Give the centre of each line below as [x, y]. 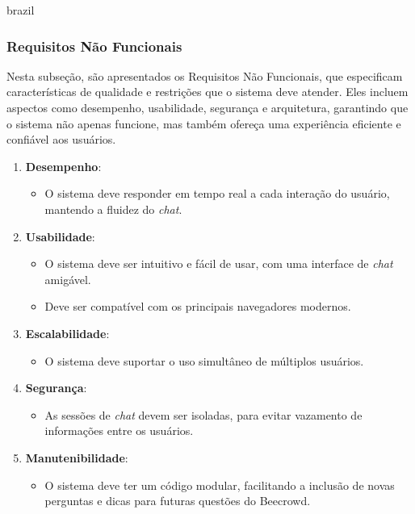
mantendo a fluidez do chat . [113, 209]
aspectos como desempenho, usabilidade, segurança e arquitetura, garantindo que [207, 107]
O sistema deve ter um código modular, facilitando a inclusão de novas [220, 485]
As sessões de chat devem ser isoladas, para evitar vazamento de [203, 414]
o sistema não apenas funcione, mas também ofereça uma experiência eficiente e [204, 123]
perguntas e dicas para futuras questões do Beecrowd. [178, 501]
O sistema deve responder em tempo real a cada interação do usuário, [217, 193]
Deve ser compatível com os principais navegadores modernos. [198, 306]
